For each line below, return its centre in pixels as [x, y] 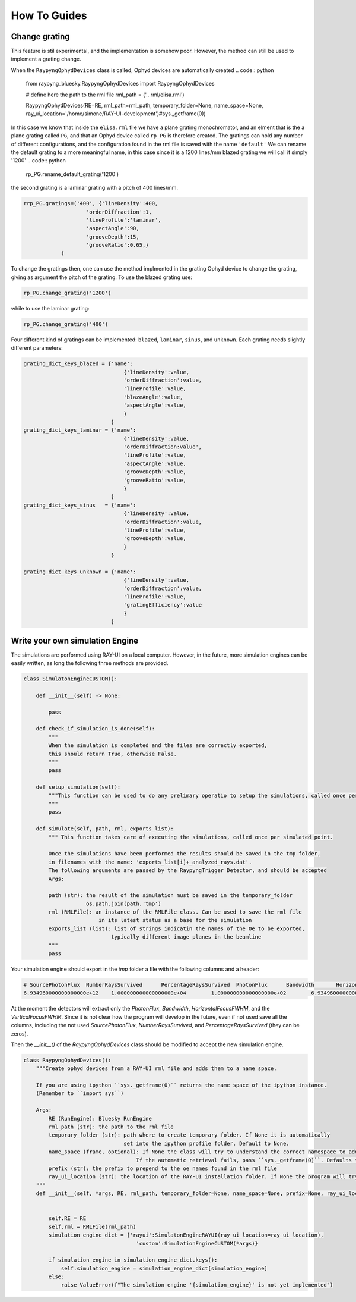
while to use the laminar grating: [50, 308]
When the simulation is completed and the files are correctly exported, [158, 746]
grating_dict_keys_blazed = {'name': [78, 364]
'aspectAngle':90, [113, 228]
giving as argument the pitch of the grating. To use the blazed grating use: [102, 277]
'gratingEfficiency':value [163, 605]
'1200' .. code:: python [39, 161]
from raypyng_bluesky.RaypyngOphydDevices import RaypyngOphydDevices [120, 84]
